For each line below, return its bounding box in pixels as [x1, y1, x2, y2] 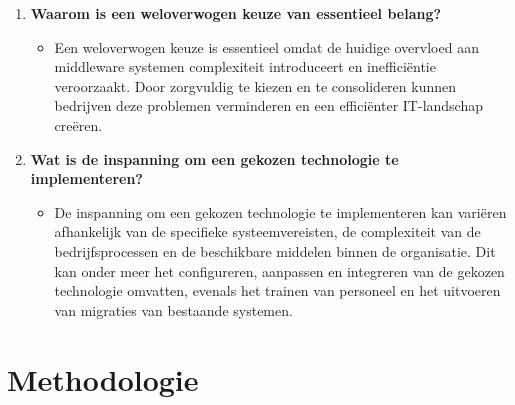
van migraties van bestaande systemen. [54, 299, 293, 320]
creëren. [54, 114, 103, 135]
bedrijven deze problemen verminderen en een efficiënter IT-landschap [54, 95, 484, 116]
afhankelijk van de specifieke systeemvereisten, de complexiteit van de [54, 221, 481, 242]
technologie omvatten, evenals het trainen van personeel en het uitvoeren [54, 280, 501, 301]
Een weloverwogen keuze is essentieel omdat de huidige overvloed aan [54, 36, 479, 57]
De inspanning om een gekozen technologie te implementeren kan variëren [54, 201, 507, 222]
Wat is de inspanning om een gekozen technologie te [30, 148, 399, 169]
